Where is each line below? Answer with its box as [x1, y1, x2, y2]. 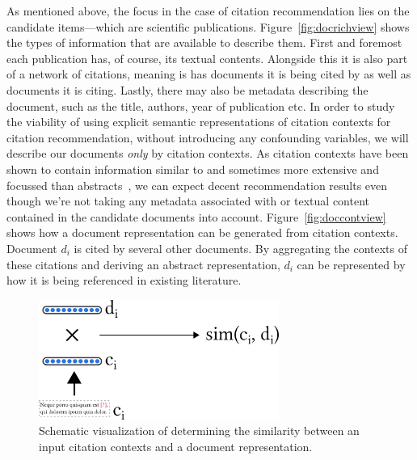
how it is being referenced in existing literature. [6, 272, 242, 289]
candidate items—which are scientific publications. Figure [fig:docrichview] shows [6, 18, 410, 35]
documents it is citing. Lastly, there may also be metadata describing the [6, 81, 369, 98]
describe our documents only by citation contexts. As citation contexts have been [6, 145, 409, 162]
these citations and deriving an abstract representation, [6, 255, 280, 272]
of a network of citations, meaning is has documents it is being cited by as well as [6, 65, 411, 82]
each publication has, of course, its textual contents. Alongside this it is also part [6, 49, 408, 66]
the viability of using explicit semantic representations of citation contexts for [6, 113, 391, 130]
